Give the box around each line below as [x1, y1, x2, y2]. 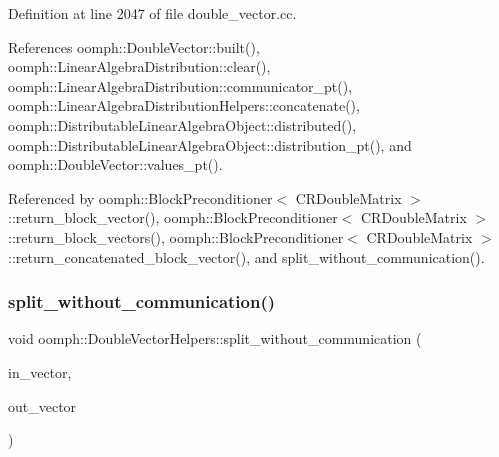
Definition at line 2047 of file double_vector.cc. [8, 3, 297, 23]
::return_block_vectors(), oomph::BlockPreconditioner [8, 226, 344, 247]
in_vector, [8, 361, 72, 382]
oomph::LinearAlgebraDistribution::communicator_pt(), [8, 75, 353, 96]
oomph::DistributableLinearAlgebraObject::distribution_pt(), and [8, 134, 412, 155]
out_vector [8, 395, 77, 416]
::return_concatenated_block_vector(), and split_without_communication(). [8, 246, 485, 267]
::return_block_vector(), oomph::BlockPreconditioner [8, 207, 338, 228]
